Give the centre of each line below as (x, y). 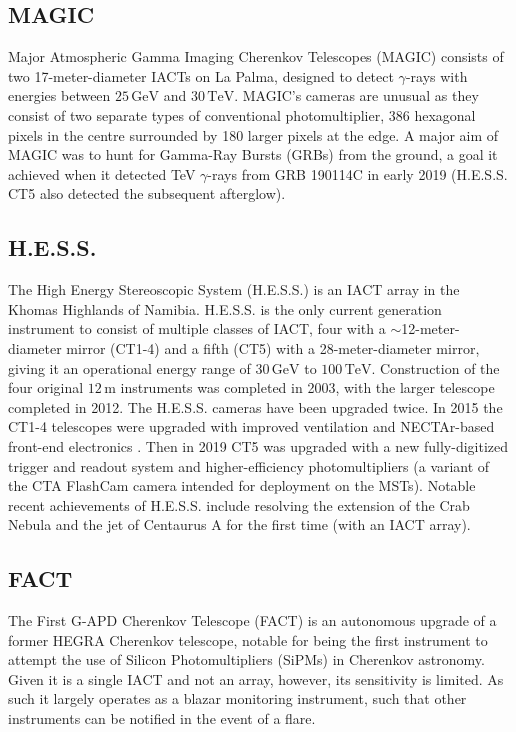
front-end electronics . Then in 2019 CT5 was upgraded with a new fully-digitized (258, 445)
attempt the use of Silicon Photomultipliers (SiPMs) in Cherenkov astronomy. (246, 659)
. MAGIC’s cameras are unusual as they (356, 95)
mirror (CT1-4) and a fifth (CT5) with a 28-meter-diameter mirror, (273, 347)
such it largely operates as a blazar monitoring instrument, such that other (237, 698)
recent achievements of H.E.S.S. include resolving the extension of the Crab (239, 504)
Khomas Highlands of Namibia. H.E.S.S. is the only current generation (225, 308)
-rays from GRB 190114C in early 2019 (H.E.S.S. (357, 173)
